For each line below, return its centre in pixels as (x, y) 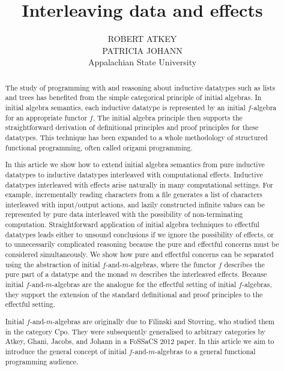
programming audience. (42, 361)
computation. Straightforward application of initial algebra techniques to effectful (132, 224)
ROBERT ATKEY (142, 39)
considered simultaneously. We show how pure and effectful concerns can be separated (139, 254)
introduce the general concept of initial (66, 351)
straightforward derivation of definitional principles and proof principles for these (132, 127)
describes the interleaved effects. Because (203, 274)
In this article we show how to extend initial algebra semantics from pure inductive (135, 165)
